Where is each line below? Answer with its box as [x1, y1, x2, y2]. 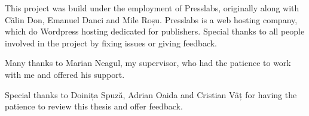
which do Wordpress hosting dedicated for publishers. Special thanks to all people [5, 25, 305, 37]
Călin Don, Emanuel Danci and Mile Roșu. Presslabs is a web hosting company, [5, 13, 298, 26]
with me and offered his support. [5, 68, 125, 80]
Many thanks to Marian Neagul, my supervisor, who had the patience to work [5, 57, 291, 69]
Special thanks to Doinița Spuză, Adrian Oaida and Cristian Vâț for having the [5, 88, 297, 101]
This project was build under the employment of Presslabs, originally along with [5, 2, 299, 14]
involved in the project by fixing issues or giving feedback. [5, 36, 217, 49]
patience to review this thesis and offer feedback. [5, 100, 183, 112]
